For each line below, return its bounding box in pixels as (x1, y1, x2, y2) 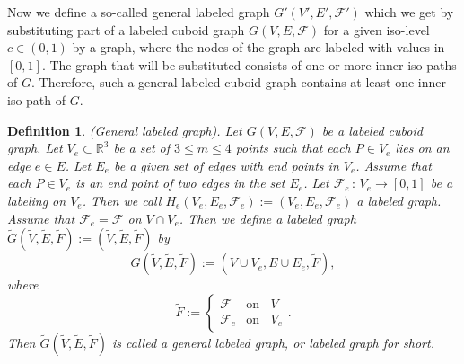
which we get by (364, 3, 454, 21)
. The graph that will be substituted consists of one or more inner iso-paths (41, 55, 457, 74)
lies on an (395, 138, 450, 157)
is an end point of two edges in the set (75, 173, 285, 192)
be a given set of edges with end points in (113, 155, 339, 174)
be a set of (113, 138, 171, 157)
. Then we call (82, 191, 162, 209)
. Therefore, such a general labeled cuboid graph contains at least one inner (31, 73, 447, 92)
